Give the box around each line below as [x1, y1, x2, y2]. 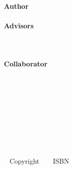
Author [4, 1, 29, 11]
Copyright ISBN [9, 155, 70, 166]
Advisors [4, 20, 34, 30]
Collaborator [4, 58, 48, 68]
